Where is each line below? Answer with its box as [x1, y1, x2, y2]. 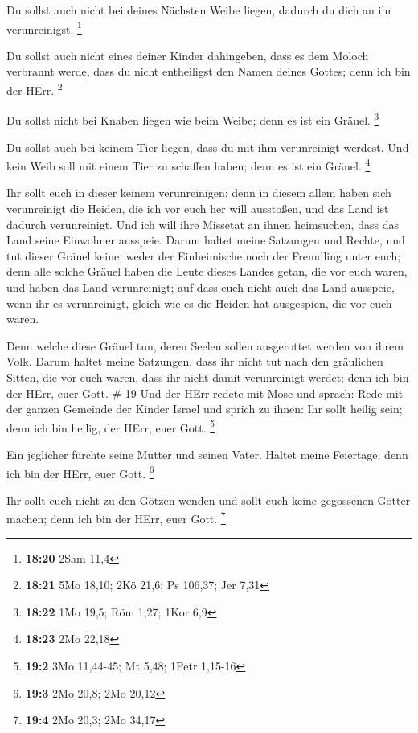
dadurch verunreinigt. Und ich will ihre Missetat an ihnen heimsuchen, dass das [6, 215, 399, 232]
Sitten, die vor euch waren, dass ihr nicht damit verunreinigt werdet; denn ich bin [6, 368, 409, 385]
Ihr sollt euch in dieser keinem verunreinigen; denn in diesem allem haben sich [6, 184, 391, 201]
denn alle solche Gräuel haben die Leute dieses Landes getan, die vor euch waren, [6, 263, 408, 280]
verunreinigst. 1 [6, 18, 82, 37]
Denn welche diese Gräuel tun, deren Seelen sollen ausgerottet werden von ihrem [6, 337, 404, 354]
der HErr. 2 [6, 80, 63, 98]
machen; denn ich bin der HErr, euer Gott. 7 [6, 508, 226, 527]
